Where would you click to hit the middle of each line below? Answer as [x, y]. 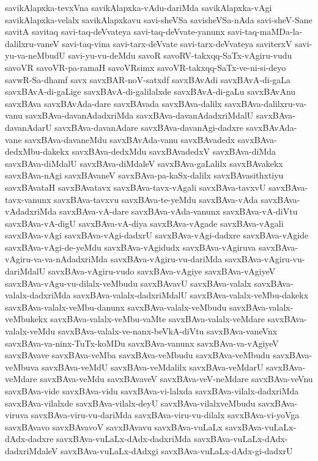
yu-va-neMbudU [35, 55]
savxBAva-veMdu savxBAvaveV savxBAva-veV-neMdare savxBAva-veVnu [176, 379]
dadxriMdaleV [31, 450]
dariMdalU [25, 271]
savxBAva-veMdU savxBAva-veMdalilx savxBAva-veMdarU [152, 367]
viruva [17, 415]
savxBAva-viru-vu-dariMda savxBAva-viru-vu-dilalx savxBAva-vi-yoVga [165, 415]
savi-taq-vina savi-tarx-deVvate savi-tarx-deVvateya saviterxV [177, 43]
